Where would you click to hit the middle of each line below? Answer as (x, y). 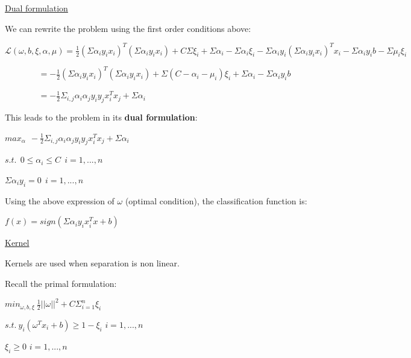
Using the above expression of (60, 200)
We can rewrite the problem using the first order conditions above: (128, 28)
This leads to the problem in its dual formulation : (101, 117)
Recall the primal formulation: (61, 283)
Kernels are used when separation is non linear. (92, 262)
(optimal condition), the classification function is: (216, 200)
